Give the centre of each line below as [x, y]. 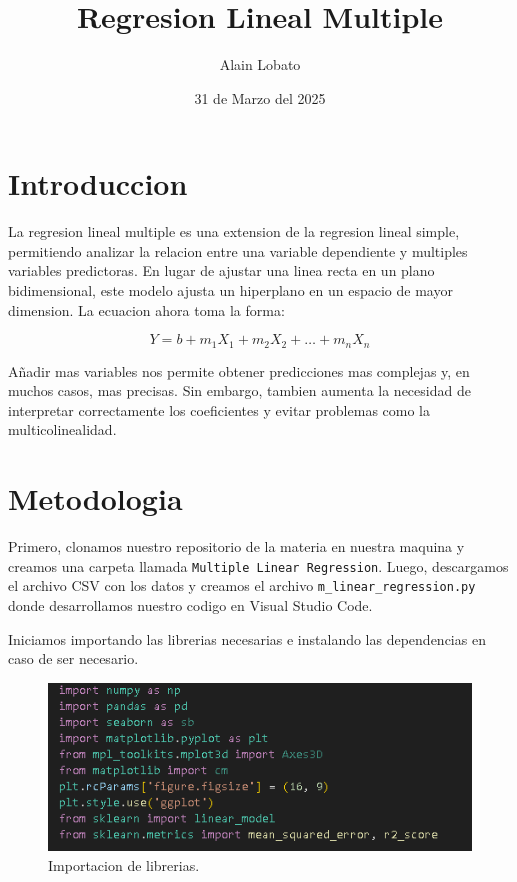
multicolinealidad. [62, 429]
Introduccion [98, 183]
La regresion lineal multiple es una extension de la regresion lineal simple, [234, 231]
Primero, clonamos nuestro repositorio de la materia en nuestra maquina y [236, 546]
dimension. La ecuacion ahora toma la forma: [146, 309]
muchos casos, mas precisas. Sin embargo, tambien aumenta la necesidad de [239, 390]
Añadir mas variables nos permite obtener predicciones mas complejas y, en [239, 370]
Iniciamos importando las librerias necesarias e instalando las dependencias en [247, 638]
